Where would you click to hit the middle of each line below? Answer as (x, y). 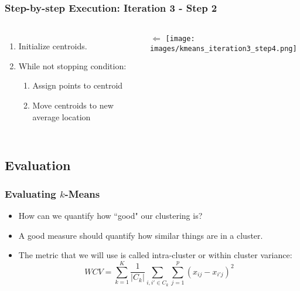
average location (62, 116)
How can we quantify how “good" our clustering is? (110, 216)
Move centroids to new (73, 105)
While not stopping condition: (72, 65)
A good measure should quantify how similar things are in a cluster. (141, 235)
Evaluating (30, 193)
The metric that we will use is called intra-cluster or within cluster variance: (155, 255)
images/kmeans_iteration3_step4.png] (224, 48)
